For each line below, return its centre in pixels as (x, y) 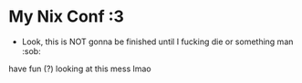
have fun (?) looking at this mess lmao (80, 69)
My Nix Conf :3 (67, 17)
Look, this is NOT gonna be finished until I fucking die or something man (157, 41)
